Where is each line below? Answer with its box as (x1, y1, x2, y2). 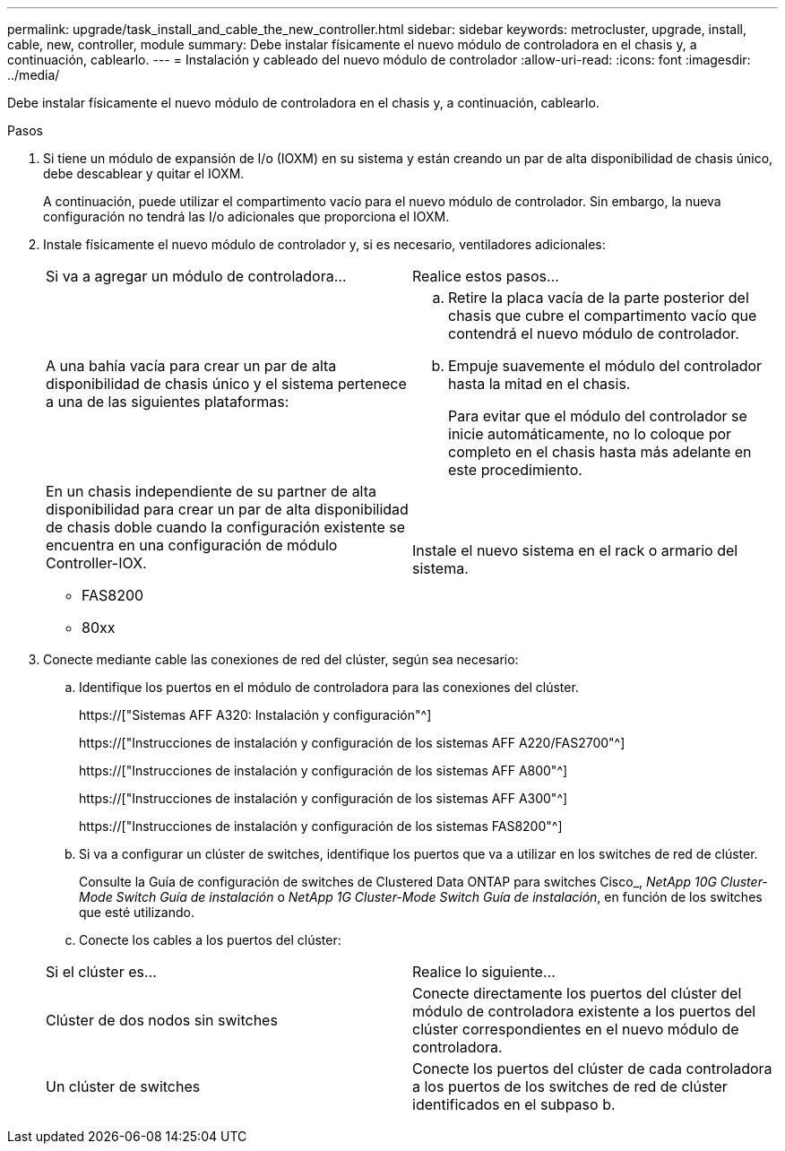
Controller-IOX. (46, 554, 147, 572)
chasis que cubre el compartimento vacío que (448, 307, 757, 325)
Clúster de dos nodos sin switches (46, 1011, 278, 1029)
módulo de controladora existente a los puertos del (412, 1002, 756, 1020)
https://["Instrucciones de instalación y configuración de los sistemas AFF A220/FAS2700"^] (79, 735, 625, 750)
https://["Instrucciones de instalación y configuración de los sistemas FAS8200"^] (79, 818, 563, 834)
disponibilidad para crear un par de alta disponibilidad (46, 500, 409, 518)
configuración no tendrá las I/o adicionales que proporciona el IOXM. (43, 209, 450, 224)
